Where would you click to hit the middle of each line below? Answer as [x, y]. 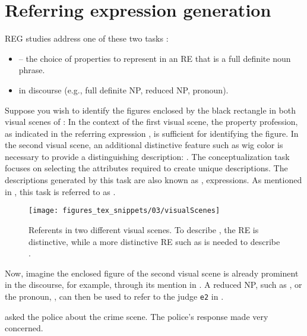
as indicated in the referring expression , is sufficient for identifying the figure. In [152, 133]
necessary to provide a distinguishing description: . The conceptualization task [147, 156]
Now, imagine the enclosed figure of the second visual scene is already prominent [152, 273]
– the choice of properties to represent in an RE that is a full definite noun [155, 58]
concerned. [24, 328]
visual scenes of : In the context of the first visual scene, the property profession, [151, 122]
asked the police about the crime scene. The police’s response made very [137, 316]
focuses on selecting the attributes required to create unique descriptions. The [146, 168]
